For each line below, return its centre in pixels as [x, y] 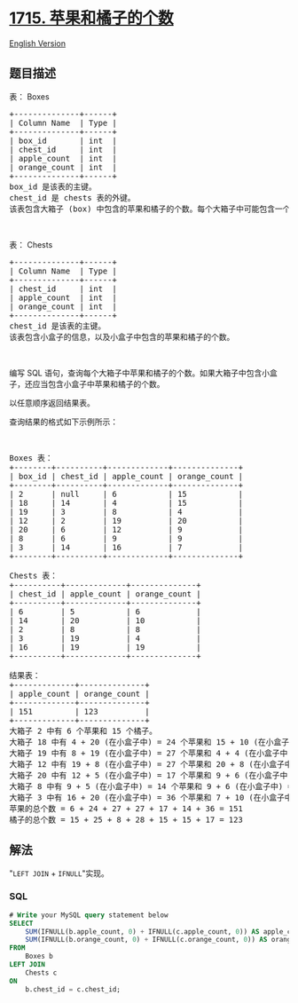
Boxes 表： [31, 458]
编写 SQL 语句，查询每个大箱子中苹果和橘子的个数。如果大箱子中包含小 [140, 373]
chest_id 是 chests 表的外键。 [72, 197]
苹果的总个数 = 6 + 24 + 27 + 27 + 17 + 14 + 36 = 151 [126, 808]
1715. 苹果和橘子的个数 [92, 18]
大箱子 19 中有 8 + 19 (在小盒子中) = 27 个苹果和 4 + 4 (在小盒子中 [149, 753]
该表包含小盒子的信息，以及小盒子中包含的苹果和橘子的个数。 [122, 337]
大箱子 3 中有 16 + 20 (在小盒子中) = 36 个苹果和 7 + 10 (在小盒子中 [151, 797]
